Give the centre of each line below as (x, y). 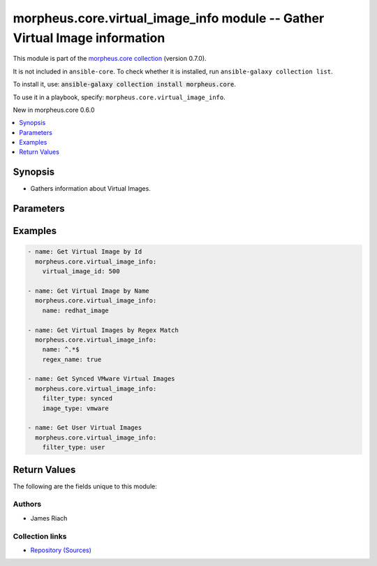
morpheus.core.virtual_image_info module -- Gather (169, 18)
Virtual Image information (89, 38)
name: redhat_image (76, 310)
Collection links (40, 536)
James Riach (49, 518)
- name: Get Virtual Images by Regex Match (103, 330)
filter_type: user (74, 448)
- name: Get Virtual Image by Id (85, 252)
